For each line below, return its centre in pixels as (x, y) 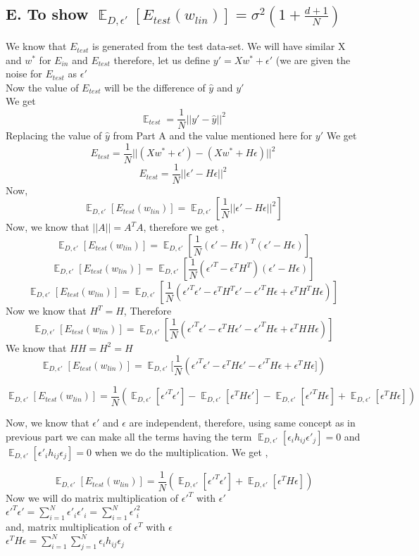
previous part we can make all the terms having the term (129, 436)
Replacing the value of (54, 135)
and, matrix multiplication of (68, 527)
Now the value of (42, 87)
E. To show (47, 14)
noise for (24, 74)
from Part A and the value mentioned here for (213, 135)
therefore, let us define (162, 59)
